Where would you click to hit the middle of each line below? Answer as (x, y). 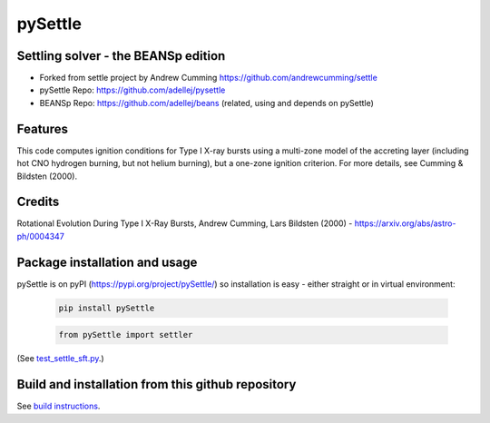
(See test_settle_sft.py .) (60, 359)
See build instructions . (59, 406)
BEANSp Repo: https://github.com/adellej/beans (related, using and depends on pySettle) (206, 103)
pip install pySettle (107, 308)
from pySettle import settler (126, 335)
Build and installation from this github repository (157, 384)
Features (42, 128)
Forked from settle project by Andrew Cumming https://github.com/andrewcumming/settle (209, 78)
